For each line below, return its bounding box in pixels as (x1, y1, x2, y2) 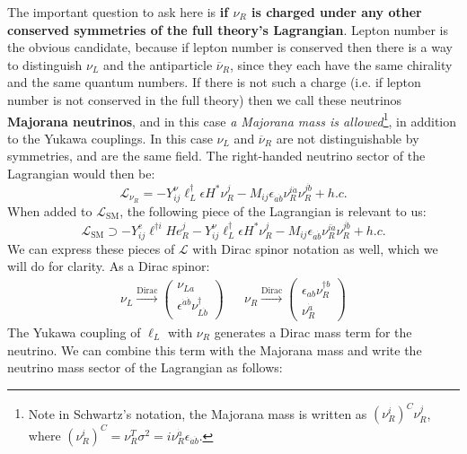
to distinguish (7, 55, 83, 74)
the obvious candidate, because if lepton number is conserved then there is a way (7, 38, 453, 57)
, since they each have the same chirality (229, 55, 453, 74)
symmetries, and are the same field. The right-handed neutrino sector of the (7, 146, 426, 165)
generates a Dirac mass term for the (214, 322, 412, 341)
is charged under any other (251, 3, 422, 21)
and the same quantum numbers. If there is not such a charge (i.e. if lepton (7, 73, 421, 92)
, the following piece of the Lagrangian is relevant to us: (119, 201, 427, 220)
